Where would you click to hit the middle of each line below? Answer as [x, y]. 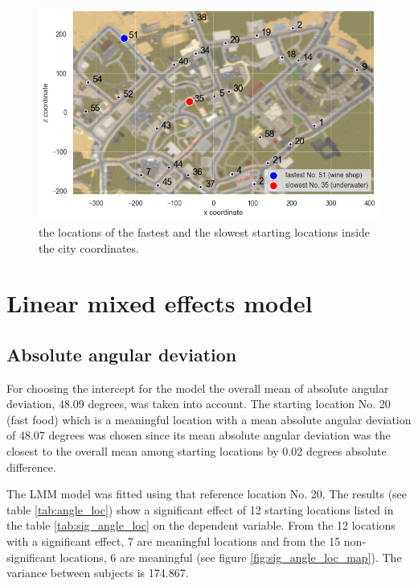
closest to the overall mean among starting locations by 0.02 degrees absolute [197, 451]
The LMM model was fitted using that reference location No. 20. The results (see [207, 494]
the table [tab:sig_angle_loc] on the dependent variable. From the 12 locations [201, 525]
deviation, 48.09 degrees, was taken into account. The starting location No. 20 [199, 404]
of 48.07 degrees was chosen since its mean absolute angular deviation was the [199, 435]
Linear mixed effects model [160, 303]
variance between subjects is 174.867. [98, 573]
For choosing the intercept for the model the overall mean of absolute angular [198, 388]
